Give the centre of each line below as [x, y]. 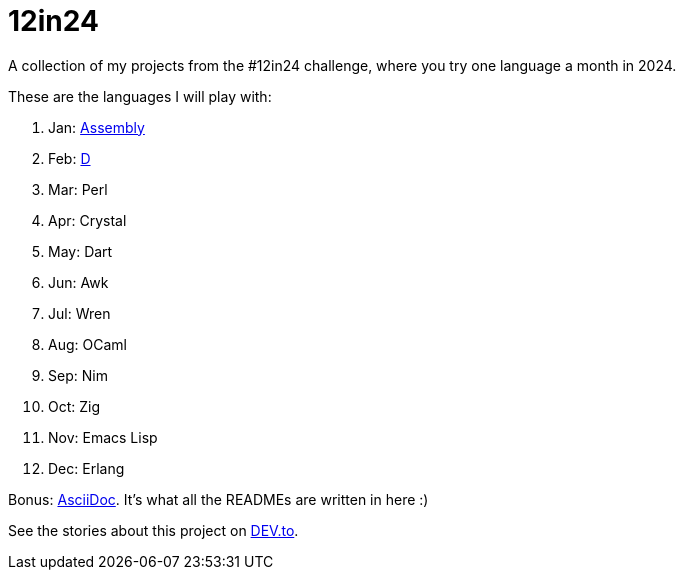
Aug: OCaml [87, 344]
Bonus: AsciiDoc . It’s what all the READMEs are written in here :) [218, 499]
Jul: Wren [79, 313]
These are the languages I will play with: [140, 96]
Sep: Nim [78, 375]
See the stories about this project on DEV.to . [153, 530]
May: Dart [80, 251]
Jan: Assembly [96, 127]
